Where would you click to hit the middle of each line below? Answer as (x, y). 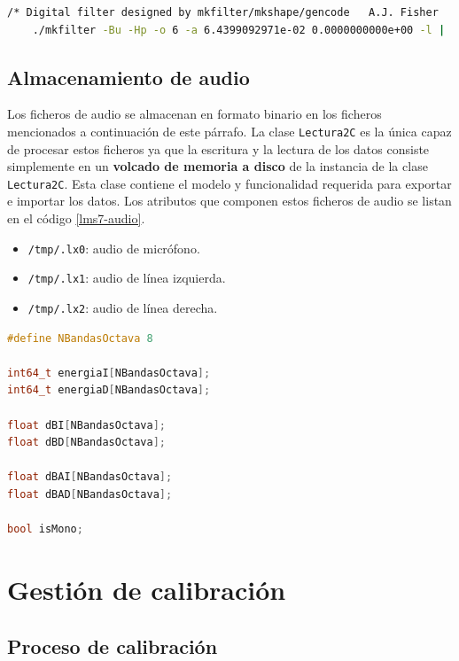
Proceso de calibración (113, 645)
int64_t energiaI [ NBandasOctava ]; (109, 373)
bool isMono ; (45, 529)
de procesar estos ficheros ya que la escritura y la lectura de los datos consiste (218, 148)
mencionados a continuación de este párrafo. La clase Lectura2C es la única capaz (229, 131)
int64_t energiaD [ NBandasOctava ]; (109, 390)
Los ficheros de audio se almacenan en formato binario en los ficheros (194, 114)
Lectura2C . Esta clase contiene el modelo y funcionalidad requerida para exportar (229, 183)
